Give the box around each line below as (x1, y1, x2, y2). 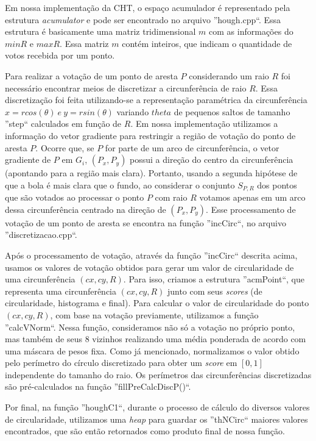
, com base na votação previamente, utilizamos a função (50, 308, 259, 321)
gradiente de (5, 153, 51, 166)
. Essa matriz (60, 37, 109, 49)
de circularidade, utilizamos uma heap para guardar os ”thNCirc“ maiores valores (5, 412, 308, 425)
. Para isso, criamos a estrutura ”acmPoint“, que (123, 273, 305, 285)
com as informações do (209, 25, 293, 38)
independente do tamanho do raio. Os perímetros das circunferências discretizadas (5, 368, 312, 381)
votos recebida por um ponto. (5, 49, 115, 62)
